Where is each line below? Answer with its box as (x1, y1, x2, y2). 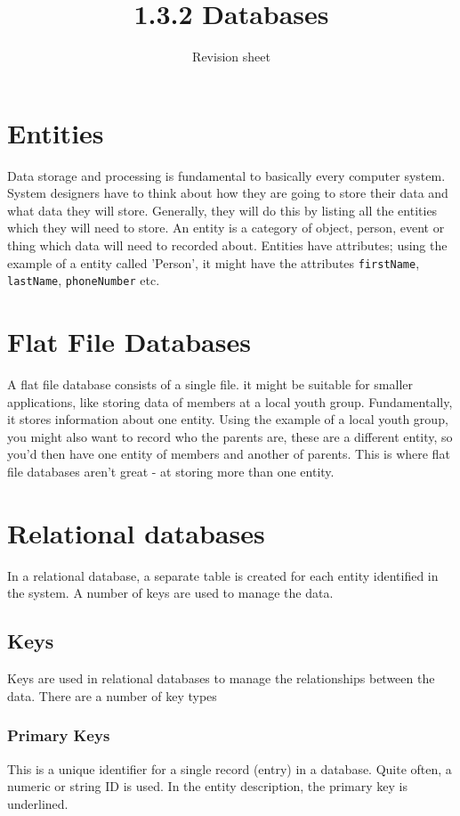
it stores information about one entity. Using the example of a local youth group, (7, 410, 448, 428)
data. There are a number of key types (7, 686, 217, 705)
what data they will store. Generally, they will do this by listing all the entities (7, 200, 438, 219)
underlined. (7, 794, 69, 812)
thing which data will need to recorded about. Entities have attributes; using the (7, 236, 448, 255)
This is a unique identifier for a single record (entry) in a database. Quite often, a (7, 759, 452, 778)
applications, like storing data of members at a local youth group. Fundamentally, (7, 392, 453, 411)
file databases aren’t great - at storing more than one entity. (7, 462, 335, 481)
